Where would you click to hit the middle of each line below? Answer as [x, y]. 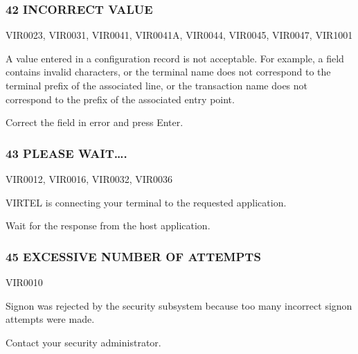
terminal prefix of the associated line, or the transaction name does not [157, 85]
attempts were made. [50, 319]
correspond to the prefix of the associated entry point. [120, 99]
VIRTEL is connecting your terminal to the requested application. [146, 202]
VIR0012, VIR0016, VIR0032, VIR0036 [89, 179]
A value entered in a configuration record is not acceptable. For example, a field [175, 58]
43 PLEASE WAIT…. [66, 153]
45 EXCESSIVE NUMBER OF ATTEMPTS [133, 256]
